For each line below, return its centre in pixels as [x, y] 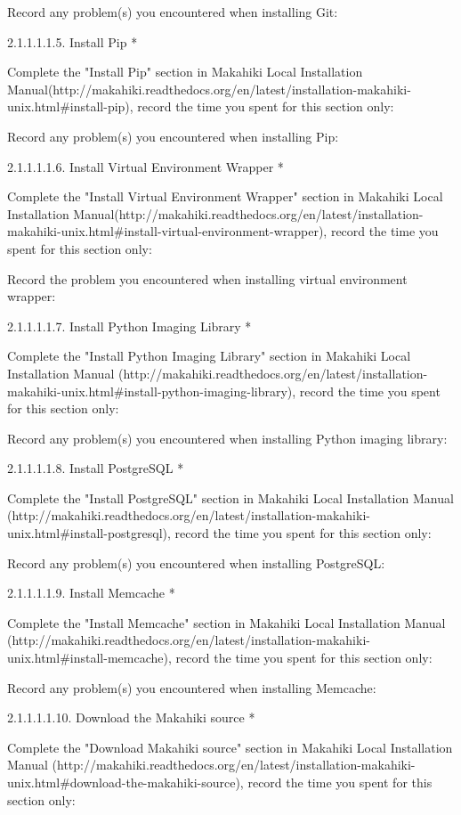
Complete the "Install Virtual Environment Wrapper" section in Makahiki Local [225, 196]
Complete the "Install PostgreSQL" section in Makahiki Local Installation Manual [230, 497]
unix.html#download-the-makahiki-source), [125, 782]
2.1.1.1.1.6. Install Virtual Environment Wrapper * [146, 166]
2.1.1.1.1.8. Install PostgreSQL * [96, 468]
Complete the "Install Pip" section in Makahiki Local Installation [185, 72]
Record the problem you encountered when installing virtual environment [207, 278]
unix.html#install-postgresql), [89, 533]
